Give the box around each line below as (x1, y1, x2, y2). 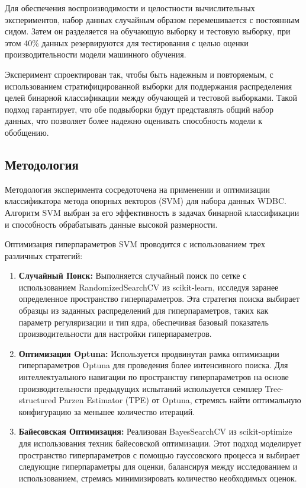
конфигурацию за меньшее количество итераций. (18, 405, 195, 417)
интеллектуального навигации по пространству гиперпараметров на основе (18, 371, 289, 383)
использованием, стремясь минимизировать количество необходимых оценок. (18, 471, 297, 484)
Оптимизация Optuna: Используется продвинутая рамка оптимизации (18, 347, 279, 359)
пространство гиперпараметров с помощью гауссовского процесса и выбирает (18, 448, 300, 461)
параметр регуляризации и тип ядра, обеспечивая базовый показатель (18, 315, 269, 328)
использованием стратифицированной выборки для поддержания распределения (5, 79, 292, 92)
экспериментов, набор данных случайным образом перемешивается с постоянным (5, 13, 299, 25)
